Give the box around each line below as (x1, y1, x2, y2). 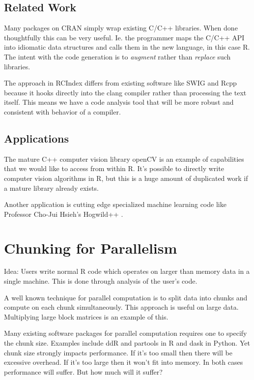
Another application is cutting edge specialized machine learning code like (4, 199, 226, 209)
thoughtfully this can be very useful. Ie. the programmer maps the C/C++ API (4, 32, 245, 42)
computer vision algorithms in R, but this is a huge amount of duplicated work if (4, 173, 248, 183)
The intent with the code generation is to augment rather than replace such (4, 51, 231, 61)
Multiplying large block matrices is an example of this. (4, 311, 169, 322)
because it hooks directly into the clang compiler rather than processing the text (4, 87, 247, 97)
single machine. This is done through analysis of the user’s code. (4, 276, 198, 286)
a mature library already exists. (4, 182, 99, 193)
